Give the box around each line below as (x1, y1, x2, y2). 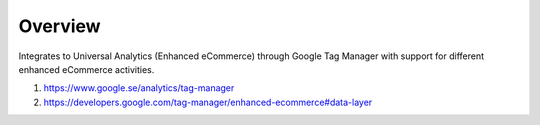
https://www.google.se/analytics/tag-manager (43, 82, 235, 94)
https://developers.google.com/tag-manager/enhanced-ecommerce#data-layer (43, 96, 373, 108)
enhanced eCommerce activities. (18, 63, 155, 75)
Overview (18, 15, 101, 37)
